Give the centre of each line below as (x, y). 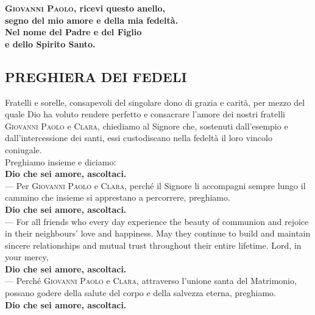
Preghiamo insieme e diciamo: (61, 161)
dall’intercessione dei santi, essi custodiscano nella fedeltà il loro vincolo (139, 138)
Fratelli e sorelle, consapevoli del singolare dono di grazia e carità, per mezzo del (155, 102)
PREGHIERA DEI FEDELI (96, 76)
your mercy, (27, 257)
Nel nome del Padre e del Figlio (73, 32)
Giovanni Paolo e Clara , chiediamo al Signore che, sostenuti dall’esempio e (147, 126)
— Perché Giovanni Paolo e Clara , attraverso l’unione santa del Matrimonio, (151, 281)
